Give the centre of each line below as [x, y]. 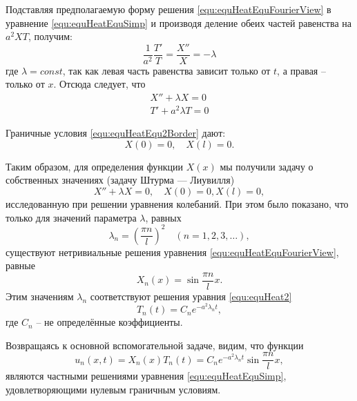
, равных [163, 217]
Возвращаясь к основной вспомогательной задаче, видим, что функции [155, 345]
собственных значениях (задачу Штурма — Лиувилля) [120, 180]
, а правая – [301, 70]
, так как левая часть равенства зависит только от [166, 70]
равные [20, 265]
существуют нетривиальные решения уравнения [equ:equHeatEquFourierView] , [172, 252]
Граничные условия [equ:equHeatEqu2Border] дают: [116, 133]
